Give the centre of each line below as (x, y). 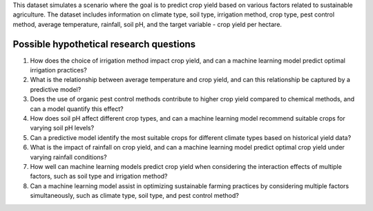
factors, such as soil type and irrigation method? (99, 177)
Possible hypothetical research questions (104, 44)
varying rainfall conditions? (68, 157)
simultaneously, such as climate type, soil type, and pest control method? (135, 196)
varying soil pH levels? (62, 128)
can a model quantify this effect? (77, 109)
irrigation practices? (59, 70)
